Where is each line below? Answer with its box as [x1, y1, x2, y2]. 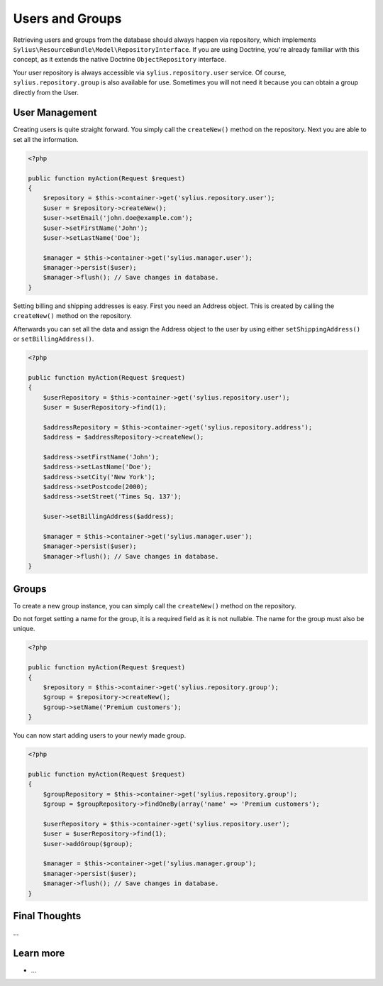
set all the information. [13, 135, 79, 143]
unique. [13, 625, 35, 633]
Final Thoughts [13, 910, 82, 922]
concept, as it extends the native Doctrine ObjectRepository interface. [13, 55, 227, 64]
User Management [13, 106, 97, 119]
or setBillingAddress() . [13, 334, 94, 344]
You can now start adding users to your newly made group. [13, 731, 187, 740]
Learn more [13, 947, 65, 959]
